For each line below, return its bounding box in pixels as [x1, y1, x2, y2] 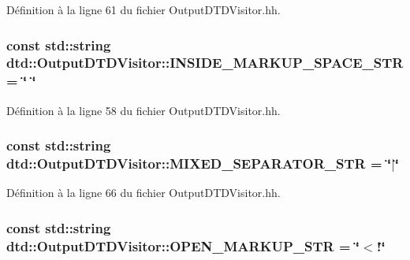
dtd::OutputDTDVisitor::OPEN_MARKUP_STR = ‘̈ [6, 236, 360, 255]
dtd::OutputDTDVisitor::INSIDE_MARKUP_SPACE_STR [6, 53, 404, 72]
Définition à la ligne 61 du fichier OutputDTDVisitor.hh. [6, 2, 281, 17]
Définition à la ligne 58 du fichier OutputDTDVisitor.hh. [6, 102, 281, 118]
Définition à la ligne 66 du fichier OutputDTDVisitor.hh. [6, 184, 281, 201]
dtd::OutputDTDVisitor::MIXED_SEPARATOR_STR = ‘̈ [6, 154, 392, 173]
